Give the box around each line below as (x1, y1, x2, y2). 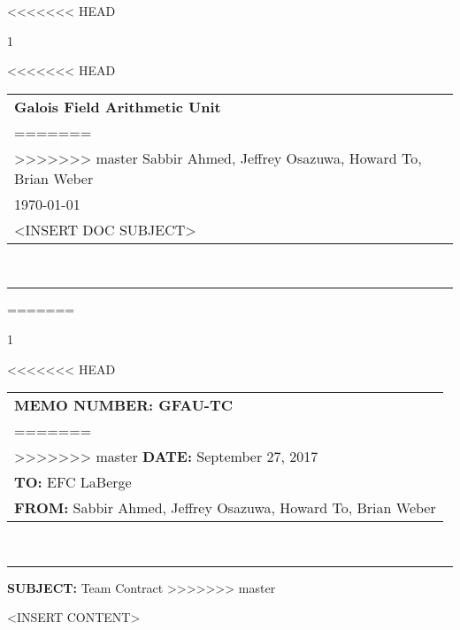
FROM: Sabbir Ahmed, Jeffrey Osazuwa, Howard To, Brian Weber (14, 497, 436, 519)
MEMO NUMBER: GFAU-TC (14, 395, 234, 416)
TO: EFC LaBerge (14, 472, 132, 493)
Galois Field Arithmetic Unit (14, 96, 221, 117)
